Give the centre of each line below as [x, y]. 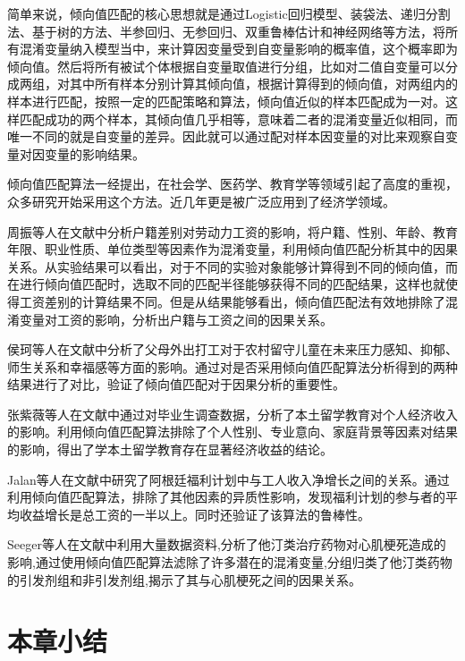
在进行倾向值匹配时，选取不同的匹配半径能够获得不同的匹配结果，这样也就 [226, 284]
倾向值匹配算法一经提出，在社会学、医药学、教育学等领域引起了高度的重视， [232, 184]
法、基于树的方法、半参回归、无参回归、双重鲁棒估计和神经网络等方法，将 [226, 31]
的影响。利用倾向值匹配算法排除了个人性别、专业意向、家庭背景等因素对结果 [232, 432]
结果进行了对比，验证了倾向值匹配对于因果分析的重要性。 [176, 384]
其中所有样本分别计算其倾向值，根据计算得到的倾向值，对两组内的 [263, 84]
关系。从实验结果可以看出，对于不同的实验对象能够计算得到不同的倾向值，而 [232, 266]
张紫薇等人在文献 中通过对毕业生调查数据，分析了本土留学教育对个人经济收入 [232, 414]
